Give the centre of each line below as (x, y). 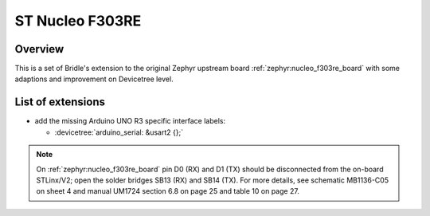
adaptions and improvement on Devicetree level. (94, 79)
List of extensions (60, 102)
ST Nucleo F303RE (78, 21)
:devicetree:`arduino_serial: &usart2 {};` (119, 132)
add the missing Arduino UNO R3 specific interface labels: (130, 121)
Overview (39, 49)
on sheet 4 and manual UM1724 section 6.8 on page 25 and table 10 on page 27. (168, 191)
